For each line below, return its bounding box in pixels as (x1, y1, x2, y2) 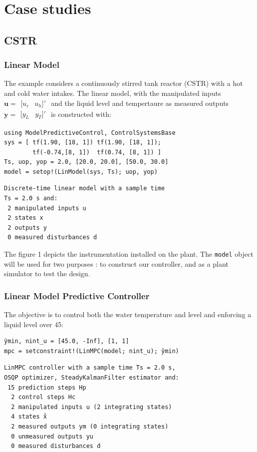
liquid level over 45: (4, 319, 64, 329)
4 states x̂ (11, 413, 47, 421)
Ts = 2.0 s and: (4, 195, 58, 202)
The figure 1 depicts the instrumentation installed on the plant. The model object (4, 249, 254, 259)
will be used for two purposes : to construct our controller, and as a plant (4, 258, 229, 269)
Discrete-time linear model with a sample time (4, 185, 165, 192)
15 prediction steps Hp (7, 384, 86, 391)
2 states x (7, 214, 43, 222)
